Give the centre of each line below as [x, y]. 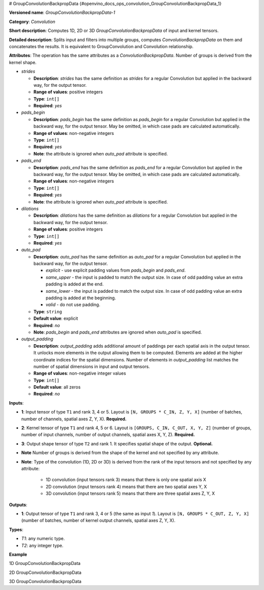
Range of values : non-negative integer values [80, 373]
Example [18, 554]
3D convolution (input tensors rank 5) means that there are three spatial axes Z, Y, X [130, 493]
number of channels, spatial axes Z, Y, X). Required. [74, 419]
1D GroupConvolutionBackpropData [45, 564]
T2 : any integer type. [42, 545]
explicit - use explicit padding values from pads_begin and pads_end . [116, 270]
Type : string [48, 311]
